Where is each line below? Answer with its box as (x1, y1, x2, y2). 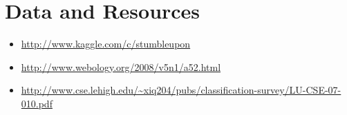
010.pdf (21, 96, 53, 110)
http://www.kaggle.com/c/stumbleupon (21, 36, 191, 51)
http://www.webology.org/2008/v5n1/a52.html (21, 59, 221, 74)
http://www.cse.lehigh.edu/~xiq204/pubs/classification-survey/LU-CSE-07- (21, 83, 341, 97)
